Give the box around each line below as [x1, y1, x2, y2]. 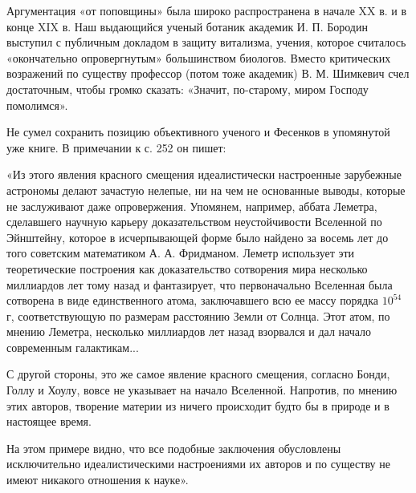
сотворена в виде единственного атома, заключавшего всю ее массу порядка [6, 292, 378, 309]
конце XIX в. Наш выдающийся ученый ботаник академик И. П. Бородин [6, 18, 368, 34]
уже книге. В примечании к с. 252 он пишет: [6, 139, 226, 156]
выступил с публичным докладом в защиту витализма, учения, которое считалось [6, 34, 406, 51]
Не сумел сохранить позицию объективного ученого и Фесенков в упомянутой [6, 123, 390, 140]
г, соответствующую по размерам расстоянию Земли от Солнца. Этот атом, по [6, 307, 390, 324]
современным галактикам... [6, 338, 139, 355]
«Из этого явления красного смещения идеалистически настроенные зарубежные [6, 166, 402, 183]
